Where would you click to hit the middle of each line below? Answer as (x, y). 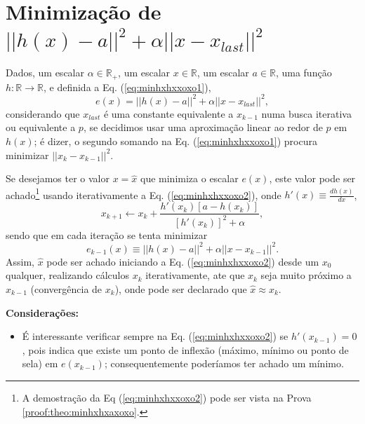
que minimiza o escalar (190, 178)
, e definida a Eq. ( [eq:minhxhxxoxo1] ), (127, 87)
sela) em (40, 363)
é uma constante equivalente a (168, 113)
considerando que (43, 113)
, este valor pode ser (312, 178)
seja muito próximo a (306, 275)
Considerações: (42, 312)
